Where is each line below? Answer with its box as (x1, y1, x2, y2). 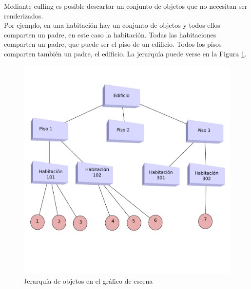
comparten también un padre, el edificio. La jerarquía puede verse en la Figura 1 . (4, 48, 247, 58)
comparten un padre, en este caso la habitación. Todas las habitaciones (4, 29, 216, 39)
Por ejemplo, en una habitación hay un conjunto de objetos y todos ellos (4, 20, 220, 30)
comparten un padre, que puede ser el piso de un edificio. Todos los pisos (4, 39, 222, 49)
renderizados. (4, 10, 43, 20)
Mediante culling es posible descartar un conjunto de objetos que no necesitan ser (4, 1, 248, 11)
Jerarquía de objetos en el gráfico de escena (23, 275, 153, 286)
